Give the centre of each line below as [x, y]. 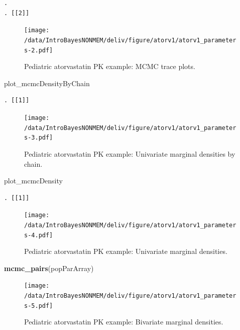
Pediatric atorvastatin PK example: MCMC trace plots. [110, 66]
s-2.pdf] [39, 50]
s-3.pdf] [39, 138]
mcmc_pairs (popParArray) [49, 268]
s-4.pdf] [39, 235]
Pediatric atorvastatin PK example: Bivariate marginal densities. [124, 322]
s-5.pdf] [39, 306]
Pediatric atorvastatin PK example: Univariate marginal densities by [130, 153]
